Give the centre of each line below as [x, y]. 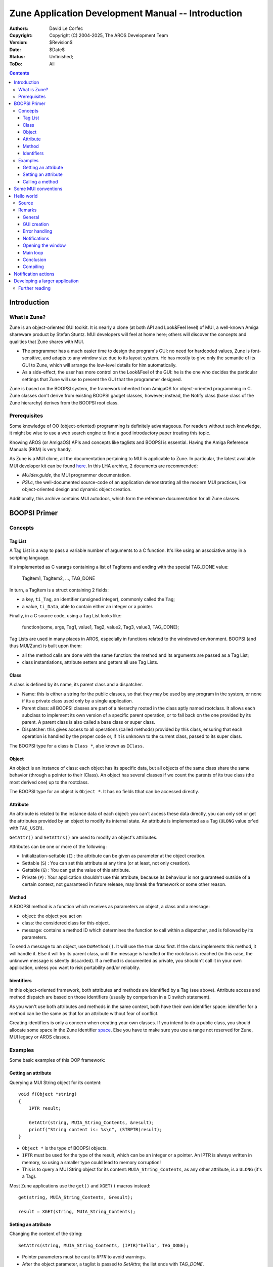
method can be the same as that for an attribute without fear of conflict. [84, 1014]
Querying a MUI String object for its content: [56, 1083]
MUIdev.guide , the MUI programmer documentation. [76, 475]
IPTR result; [45, 1108]
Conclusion [35, 260]
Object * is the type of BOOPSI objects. [65, 1148]
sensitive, [32, 358]
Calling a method [40, 181]
